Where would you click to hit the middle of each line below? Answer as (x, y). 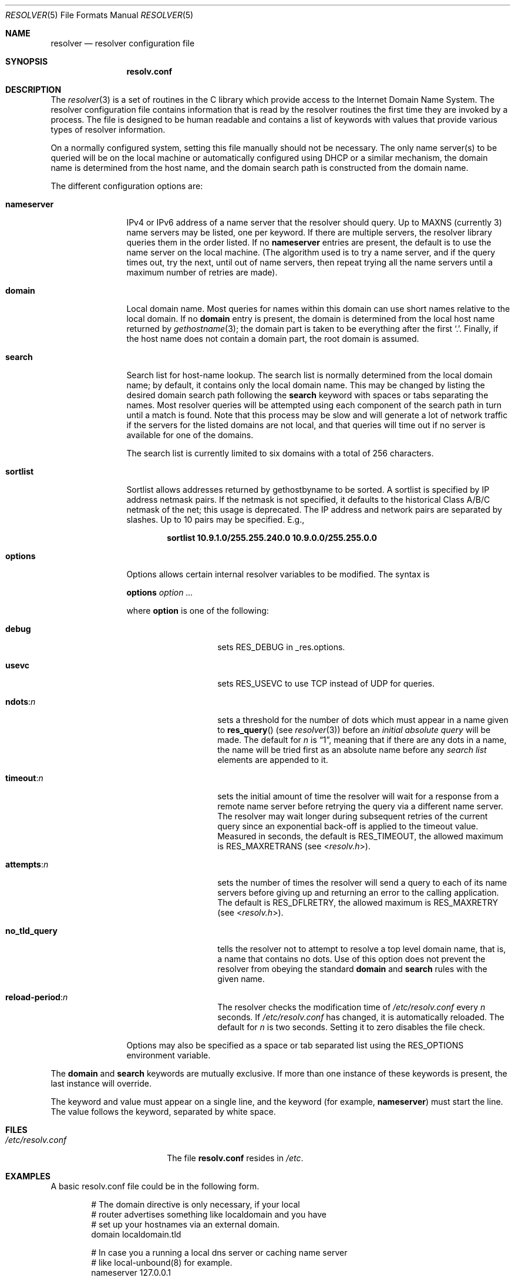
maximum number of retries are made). (202, 272)
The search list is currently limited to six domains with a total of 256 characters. (280, 453)
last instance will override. (101, 1083)
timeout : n (24, 778)
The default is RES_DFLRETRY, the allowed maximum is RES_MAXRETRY (358, 902)
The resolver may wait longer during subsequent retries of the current (353, 816)
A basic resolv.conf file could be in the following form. (155, 1186)
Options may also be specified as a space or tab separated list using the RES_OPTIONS (295, 1045)
